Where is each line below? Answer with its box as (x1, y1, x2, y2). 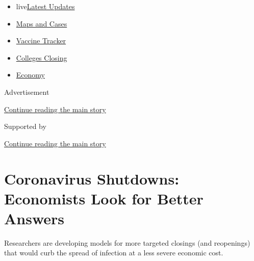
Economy (16, 69, 45, 80)
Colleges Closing (16, 52, 67, 63)
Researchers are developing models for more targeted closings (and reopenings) (4, 237, 250, 248)
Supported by (4, 121, 46, 132)
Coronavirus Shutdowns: (4, 168, 180, 189)
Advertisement (4, 86, 49, 97)
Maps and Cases (16, 18, 67, 29)
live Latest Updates (16, 1, 75, 11)
